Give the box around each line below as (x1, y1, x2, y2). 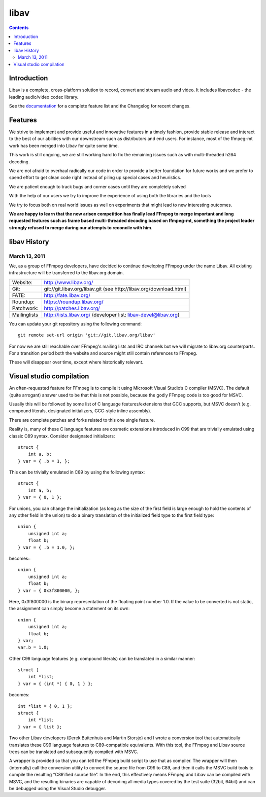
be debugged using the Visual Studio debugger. (9, 785, 106, 791)
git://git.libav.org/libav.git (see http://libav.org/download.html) (44, 285, 187, 292)
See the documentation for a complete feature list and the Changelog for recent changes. (9, 103, 191, 109)
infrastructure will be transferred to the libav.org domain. (9, 270, 124, 276)
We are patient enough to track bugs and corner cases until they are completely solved (9, 183, 186, 189)
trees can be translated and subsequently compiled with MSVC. (9, 749, 138, 755)
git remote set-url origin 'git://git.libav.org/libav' (18, 332, 156, 338)
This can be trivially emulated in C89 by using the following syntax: (9, 469, 145, 475)
